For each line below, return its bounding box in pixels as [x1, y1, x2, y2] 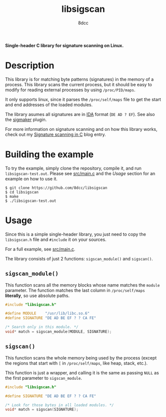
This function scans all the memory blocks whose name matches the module [5, 282, 160, 288]
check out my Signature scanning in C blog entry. [5, 131, 106, 137]
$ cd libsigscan [5, 189, 39, 194]
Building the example [5, 149, 94, 160]
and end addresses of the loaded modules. [5, 102, 93, 108]
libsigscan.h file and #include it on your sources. [5, 237, 107, 242]
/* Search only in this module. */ [5, 325, 79, 330]
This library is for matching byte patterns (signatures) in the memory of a [5, 76, 154, 82]
